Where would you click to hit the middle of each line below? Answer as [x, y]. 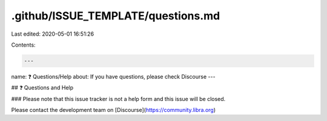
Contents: [23, 45]
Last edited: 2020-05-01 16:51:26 [52, 34]
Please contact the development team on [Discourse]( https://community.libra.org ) [114, 110]
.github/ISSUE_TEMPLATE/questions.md [116, 16]
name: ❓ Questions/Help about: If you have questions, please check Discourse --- [113, 76]
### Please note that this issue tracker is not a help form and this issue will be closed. [118, 99]
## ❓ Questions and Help [42, 88]
